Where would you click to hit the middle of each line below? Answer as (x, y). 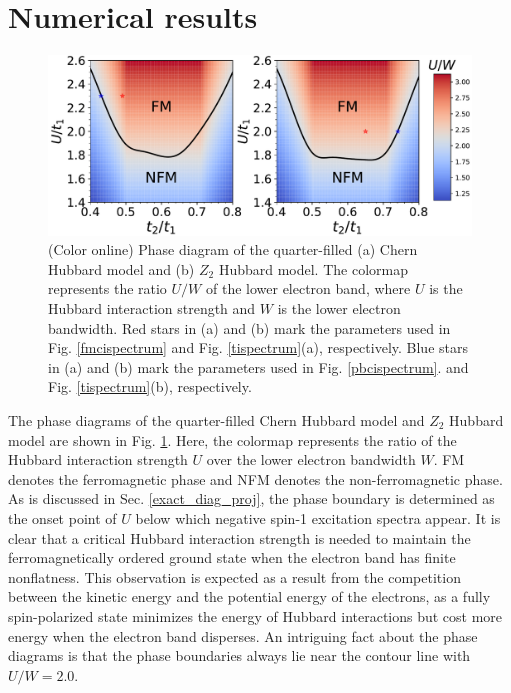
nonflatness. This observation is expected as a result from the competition (234, 576)
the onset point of (62, 517)
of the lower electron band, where (308, 288)
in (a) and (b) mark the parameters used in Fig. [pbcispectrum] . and (258, 366)
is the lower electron (339, 308)
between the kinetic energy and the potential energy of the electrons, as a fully (249, 596)
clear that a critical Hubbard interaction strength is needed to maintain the (239, 537)
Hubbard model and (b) (121, 268)
